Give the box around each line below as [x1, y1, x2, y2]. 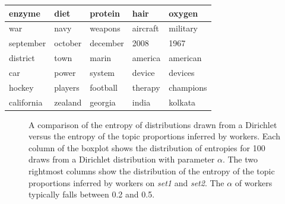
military [169, 22, 198, 34]
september [9, 37, 46, 49]
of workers [235, 176, 273, 189]
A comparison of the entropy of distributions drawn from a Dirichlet [28, 118, 277, 130]
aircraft [132, 22, 159, 34]
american [169, 52, 202, 64]
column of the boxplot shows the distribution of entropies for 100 [28, 141, 265, 154]
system [90, 66, 115, 78]
